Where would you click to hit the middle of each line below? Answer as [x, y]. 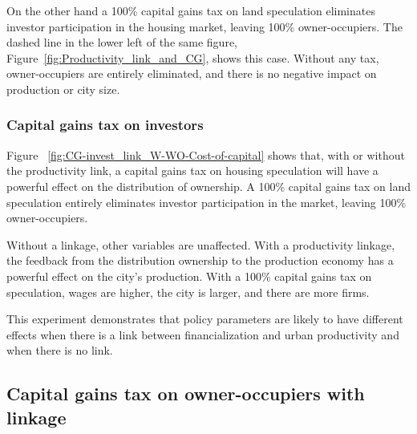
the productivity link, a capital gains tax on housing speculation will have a [192, 170]
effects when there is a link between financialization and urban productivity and [203, 334]
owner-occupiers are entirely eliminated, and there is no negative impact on [192, 73]
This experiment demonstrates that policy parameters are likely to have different [205, 319]
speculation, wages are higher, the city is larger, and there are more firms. [188, 292]
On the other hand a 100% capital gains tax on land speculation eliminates [191, 10]
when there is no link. [60, 350]
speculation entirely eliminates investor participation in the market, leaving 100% [206, 202]
